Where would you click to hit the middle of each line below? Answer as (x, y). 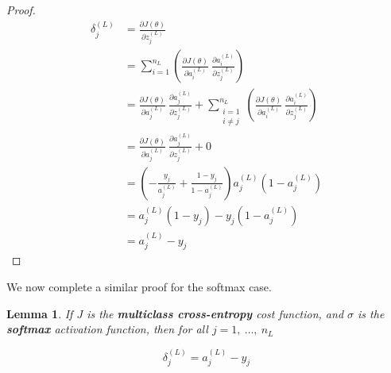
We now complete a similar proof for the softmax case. (139, 287)
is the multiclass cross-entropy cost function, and (215, 313)
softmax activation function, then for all (107, 329)
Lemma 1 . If (40, 313)
